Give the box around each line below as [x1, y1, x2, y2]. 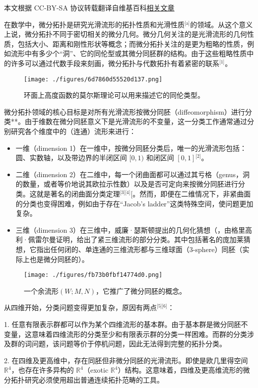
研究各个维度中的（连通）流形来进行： [10, 126, 136, 136]
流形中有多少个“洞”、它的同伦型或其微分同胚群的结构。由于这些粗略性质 [10, 48, 247, 59]
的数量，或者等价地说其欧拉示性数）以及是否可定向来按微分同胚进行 [15, 179, 238, 189]
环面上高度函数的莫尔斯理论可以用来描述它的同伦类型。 [24, 90, 204, 100]
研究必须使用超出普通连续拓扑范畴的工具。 [24, 374, 164, 385]
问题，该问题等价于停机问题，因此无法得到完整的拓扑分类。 [31, 338, 226, 349]
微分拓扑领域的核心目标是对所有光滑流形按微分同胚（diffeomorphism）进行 [4, 106, 245, 117]
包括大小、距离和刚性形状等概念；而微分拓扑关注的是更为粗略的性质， [17, 38, 247, 49]
